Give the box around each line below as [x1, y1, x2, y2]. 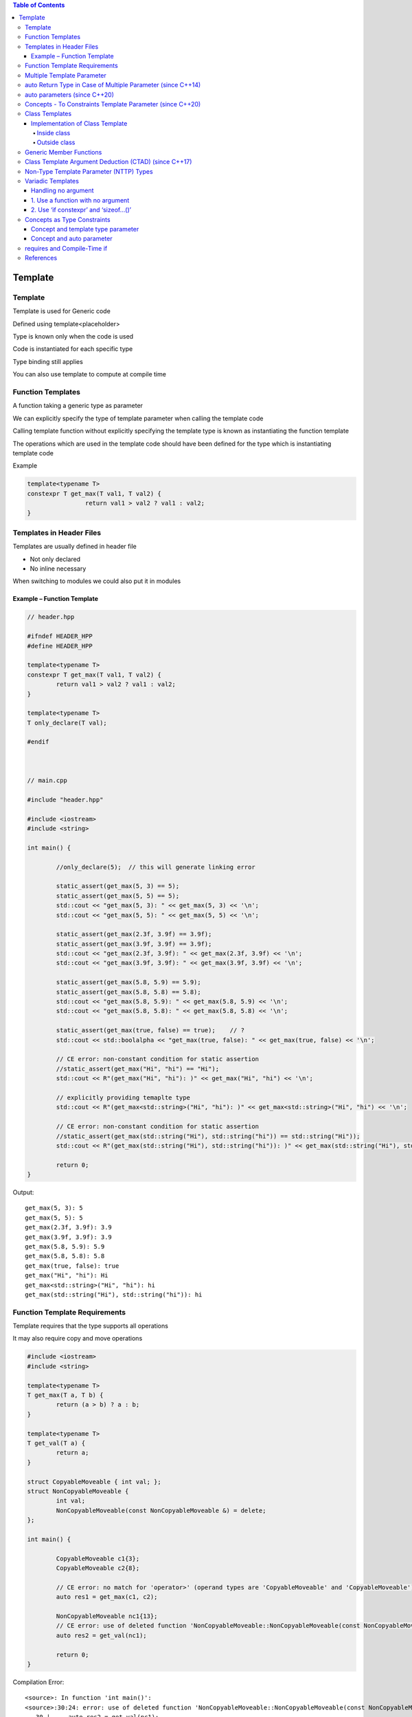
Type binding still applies [12, 357, 84, 365]
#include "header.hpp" [27, 795, 104, 804]
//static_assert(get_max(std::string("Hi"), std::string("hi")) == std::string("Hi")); [56, 1132, 360, 1140]
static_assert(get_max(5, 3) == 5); [56, 883, 180, 890]
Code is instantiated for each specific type [12, 345, 133, 353]
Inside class [36, 129, 71, 137]
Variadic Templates [25, 177, 79, 185]
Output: [12, 1188, 34, 1196]
